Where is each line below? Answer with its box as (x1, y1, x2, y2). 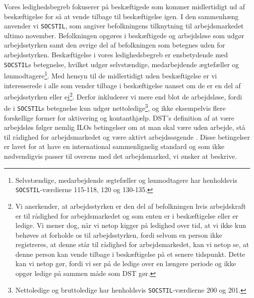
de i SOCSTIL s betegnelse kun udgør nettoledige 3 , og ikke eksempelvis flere (4, 101, 226, 113)
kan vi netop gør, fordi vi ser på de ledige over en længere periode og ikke (15, 258, 236, 269)
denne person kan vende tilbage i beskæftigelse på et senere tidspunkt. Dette (15, 248, 245, 259)
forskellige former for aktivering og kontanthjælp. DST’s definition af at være (4, 112, 234, 123)
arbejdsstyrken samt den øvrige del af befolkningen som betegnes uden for (4, 40, 225, 50)
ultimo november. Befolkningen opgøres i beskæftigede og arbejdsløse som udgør (4, 30, 244, 40)
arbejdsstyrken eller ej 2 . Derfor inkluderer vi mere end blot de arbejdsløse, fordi (4, 90, 242, 101)
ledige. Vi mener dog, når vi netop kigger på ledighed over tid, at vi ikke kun (15, 220, 246, 230)
